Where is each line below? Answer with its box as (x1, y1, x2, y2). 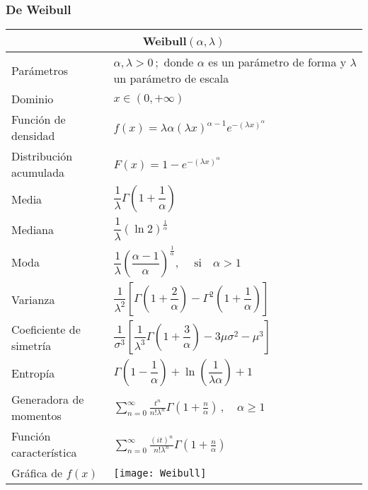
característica (11, 444, 77, 461)
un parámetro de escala (113, 70, 229, 87)
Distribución (11, 148, 73, 165)
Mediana (11, 221, 54, 238)
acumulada (11, 164, 65, 181)
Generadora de (11, 391, 84, 408)
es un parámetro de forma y (208, 54, 347, 71)
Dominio (11, 91, 54, 107)
